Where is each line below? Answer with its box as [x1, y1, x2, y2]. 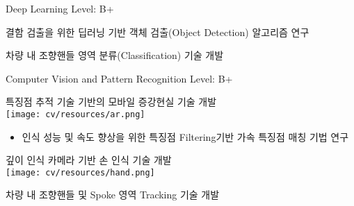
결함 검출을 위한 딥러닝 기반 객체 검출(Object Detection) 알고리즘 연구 [6, 24, 309, 39]
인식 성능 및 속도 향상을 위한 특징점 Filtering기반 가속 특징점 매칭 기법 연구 [22, 129, 349, 144]
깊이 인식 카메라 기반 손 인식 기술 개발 [6, 153, 172, 167]
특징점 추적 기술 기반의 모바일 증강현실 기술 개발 [6, 94, 217, 109]
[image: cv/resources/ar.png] [6, 109, 145, 119]
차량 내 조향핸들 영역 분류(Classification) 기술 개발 [6, 48, 224, 62]
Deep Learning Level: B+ [6, 1, 114, 15]
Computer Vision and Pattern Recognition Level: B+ [6, 71, 233, 85]
